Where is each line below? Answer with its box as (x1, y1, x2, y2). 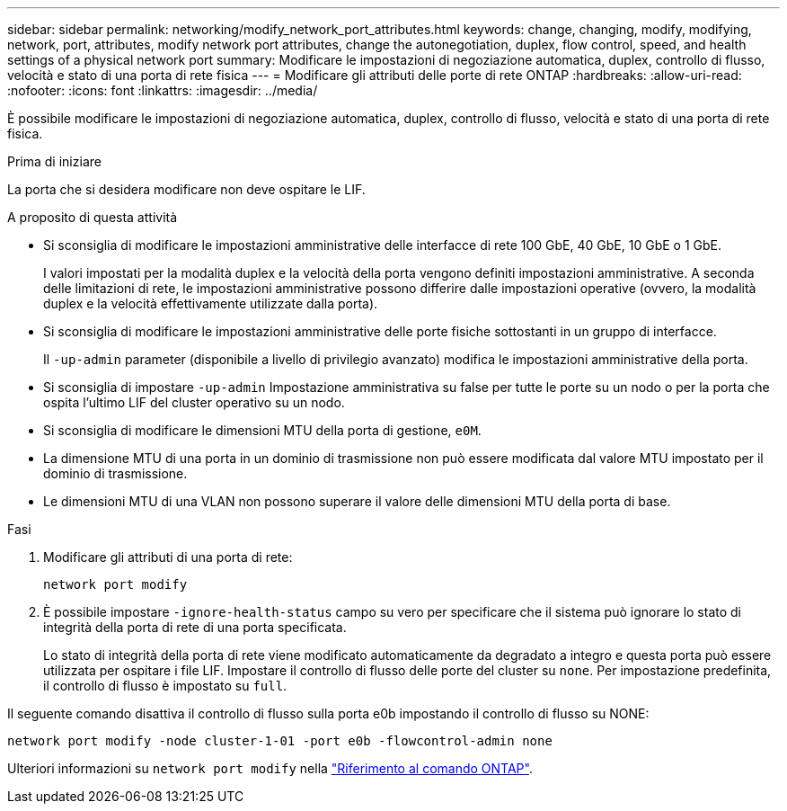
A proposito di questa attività (7, 209, 178, 225)
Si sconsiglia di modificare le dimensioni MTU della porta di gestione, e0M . (43, 423, 482, 438)
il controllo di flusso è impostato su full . (43, 678, 287, 693)
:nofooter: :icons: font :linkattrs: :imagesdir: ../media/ (7, 83, 318, 98)
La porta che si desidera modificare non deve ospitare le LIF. (7, 182, 366, 197)
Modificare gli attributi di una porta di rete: (43, 549, 293, 565)
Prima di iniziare (7, 154, 102, 169)
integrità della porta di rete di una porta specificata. (43, 619, 347, 635)
